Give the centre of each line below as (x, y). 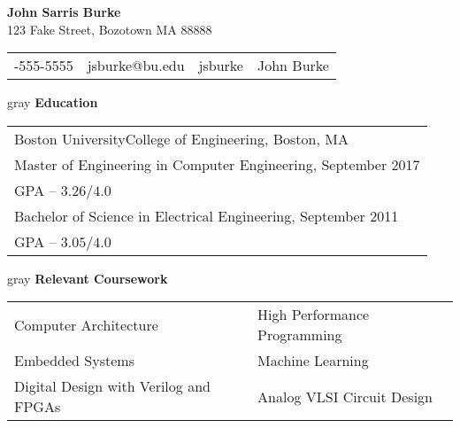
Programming (300, 335)
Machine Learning (313, 361)
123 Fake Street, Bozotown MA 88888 (110, 29)
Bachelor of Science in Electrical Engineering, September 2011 (207, 215)
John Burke (293, 66)
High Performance (314, 315)
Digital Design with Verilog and (112, 386)
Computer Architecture (86, 324)
